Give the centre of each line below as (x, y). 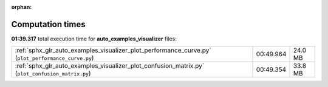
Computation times (48, 24)
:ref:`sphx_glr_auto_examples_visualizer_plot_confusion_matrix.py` (110, 66)
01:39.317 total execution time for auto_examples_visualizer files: (94, 39)
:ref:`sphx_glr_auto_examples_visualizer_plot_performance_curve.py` (113, 50)
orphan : (22, 7)
